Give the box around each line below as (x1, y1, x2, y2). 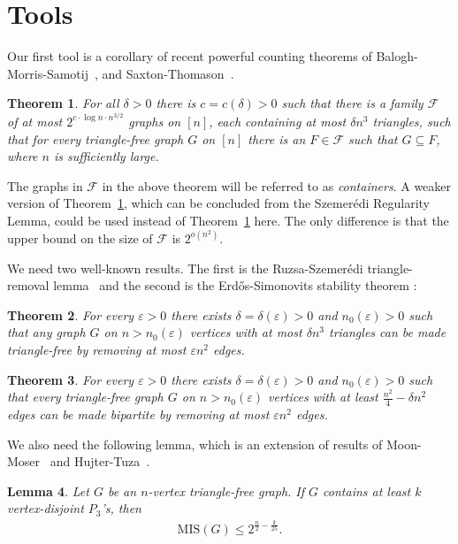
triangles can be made (328, 323, 447, 341)
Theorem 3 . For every (7, 370, 134, 388)
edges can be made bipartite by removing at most (7, 404, 270, 423)
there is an (248, 129, 306, 148)
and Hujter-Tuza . (50, 452, 150, 471)
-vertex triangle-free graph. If (148, 481, 305, 500)
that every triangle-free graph (7, 387, 164, 406)
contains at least (323, 481, 411, 500)
